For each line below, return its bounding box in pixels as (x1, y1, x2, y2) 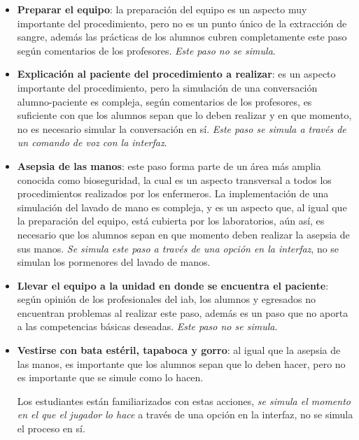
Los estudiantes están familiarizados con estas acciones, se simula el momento (17, 393, 351, 408)
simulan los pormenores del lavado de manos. (17, 255, 211, 269)
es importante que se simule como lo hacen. (17, 370, 204, 385)
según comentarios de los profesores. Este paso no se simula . (17, 43, 276, 57)
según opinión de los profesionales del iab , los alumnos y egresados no (17, 292, 316, 306)
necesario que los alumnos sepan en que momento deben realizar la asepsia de (17, 227, 350, 241)
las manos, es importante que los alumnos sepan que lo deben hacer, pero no (17, 356, 346, 371)
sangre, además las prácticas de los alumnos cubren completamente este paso (17, 29, 347, 44)
